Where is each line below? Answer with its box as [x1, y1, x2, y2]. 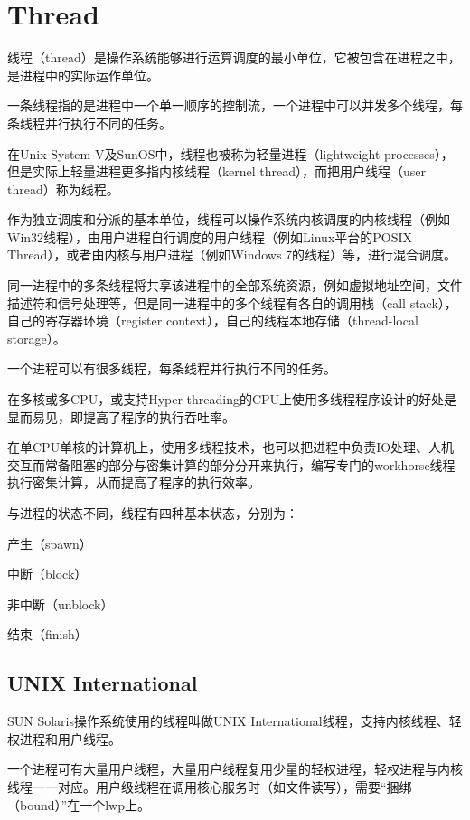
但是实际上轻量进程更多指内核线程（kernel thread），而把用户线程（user [7, 162, 426, 181]
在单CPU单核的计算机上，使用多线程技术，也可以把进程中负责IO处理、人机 [7, 438, 455, 457]
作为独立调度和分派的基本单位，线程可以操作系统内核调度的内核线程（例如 [7, 210, 450, 229]
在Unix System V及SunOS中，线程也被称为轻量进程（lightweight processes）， [7, 144, 454, 163]
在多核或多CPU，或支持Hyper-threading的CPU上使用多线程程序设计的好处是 [7, 390, 457, 409]
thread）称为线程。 [7, 179, 119, 198]
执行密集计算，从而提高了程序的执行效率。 [7, 473, 260, 492]
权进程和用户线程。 [7, 729, 121, 748]
